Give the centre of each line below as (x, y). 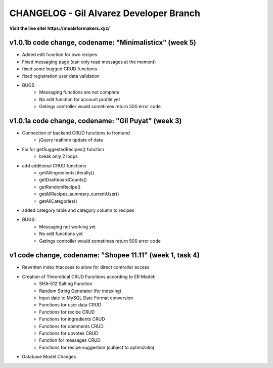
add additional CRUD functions (54, 166)
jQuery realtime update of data (71, 140)
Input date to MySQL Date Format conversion (86, 298)
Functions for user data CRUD (70, 305)
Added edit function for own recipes (60, 55)
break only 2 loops (58, 156)
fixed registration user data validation (61, 76)
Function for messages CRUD (70, 340)
